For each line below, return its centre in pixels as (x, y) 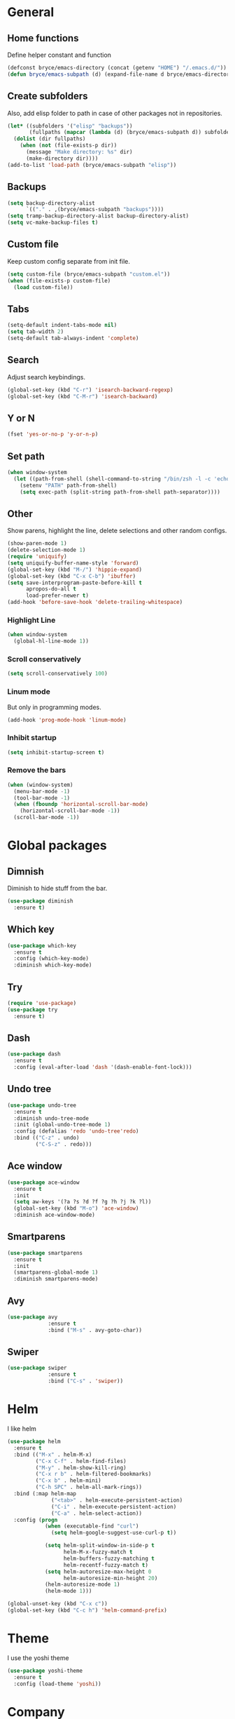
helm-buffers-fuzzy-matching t (109, 1558)
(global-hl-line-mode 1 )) (51, 641)
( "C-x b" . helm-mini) (68, 1481)
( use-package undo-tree (42, 1105)
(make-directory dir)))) (62, 159)
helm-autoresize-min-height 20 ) (111, 1578)
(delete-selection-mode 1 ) (47, 550)
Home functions (43, 38)
